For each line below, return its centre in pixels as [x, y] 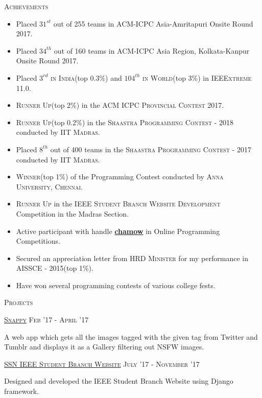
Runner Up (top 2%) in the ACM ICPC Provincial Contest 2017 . [120, 105]
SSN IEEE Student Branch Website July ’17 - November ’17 [102, 364]
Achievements [26, 6]
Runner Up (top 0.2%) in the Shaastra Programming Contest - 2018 [125, 122]
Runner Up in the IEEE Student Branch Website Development [118, 204]
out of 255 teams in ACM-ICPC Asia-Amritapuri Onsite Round [153, 23]
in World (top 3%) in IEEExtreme [197, 77]
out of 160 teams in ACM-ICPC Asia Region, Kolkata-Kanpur [152, 50]
